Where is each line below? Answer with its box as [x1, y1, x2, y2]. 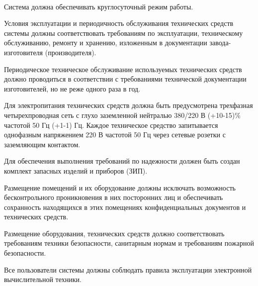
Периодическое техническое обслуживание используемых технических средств [4, 64, 242, 74]
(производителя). [45, 47, 96, 57]
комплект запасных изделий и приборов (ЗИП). [4, 165, 148, 176]
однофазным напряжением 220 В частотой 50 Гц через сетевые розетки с [4, 129, 226, 140]
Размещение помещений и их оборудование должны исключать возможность [4, 182, 236, 192]
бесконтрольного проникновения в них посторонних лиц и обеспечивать [4, 192, 223, 202]
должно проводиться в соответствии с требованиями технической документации [4, 74, 247, 84]
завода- [209, 37, 231, 48]
